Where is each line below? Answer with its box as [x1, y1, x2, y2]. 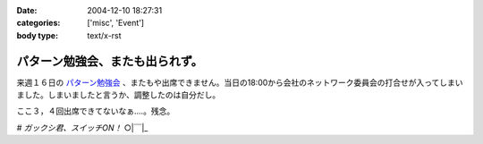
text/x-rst [87, 30, 122, 40]
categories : [16, 18, 61, 29]
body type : [16, 30, 58, 40]
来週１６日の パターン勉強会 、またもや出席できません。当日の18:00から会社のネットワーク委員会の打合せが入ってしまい [16, 77, 464, 88]
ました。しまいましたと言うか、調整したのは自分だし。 [16, 89, 221, 100]
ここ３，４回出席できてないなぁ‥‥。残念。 [16, 106, 175, 116]
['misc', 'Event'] [87, 18, 145, 29]
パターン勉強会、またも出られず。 [16, 54, 203, 69]
